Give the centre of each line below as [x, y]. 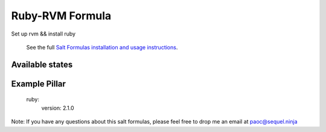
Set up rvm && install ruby [43, 34]
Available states [42, 64]
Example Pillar [39, 83]
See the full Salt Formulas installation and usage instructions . [102, 47]
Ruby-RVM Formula [61, 16]
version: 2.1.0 [58, 108]
